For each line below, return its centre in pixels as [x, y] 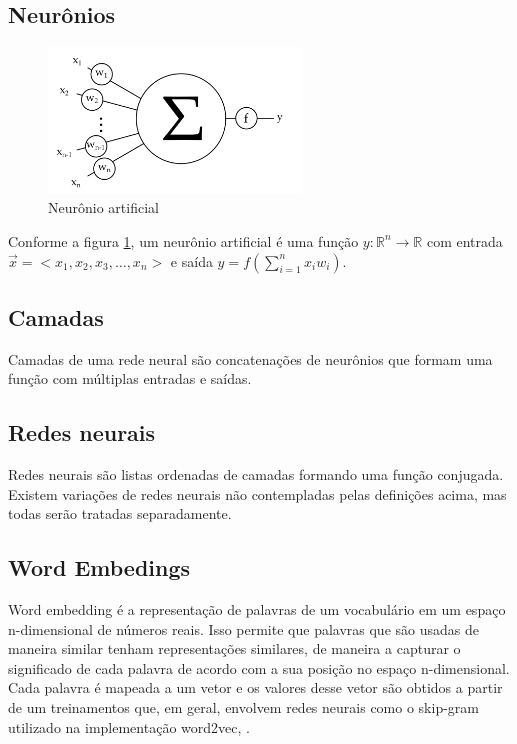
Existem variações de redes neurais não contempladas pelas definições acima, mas [257, 493]
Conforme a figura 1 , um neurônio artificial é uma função [183, 240]
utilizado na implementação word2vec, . [129, 726]
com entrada [464, 240]
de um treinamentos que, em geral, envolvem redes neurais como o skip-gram [243, 707]
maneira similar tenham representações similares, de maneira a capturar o [234, 648]
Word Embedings [99, 567]
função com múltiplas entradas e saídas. [130, 378]
